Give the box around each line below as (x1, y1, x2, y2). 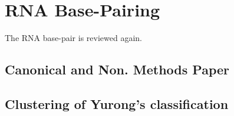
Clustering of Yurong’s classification (5, 94, 229, 112)
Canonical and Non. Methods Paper (5, 60, 230, 79)
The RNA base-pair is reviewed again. (5, 32, 142, 44)
